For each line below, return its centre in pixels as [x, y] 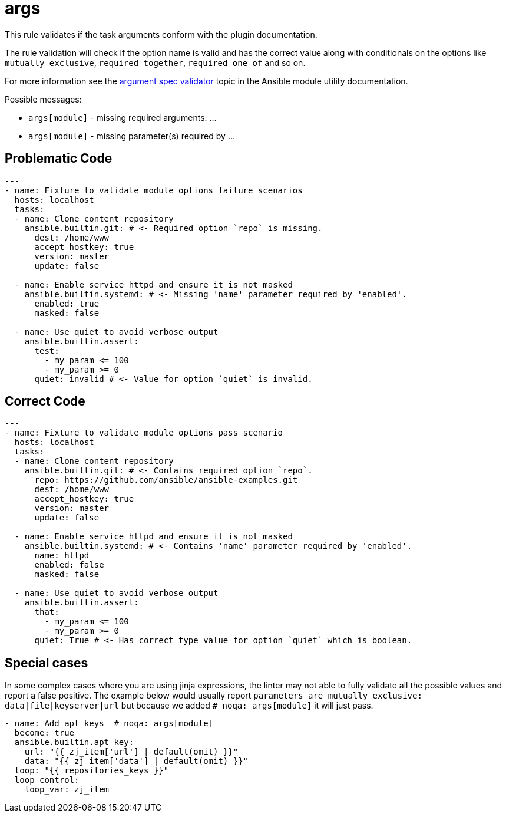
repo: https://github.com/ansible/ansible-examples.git [166, 480]
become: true [44, 733]
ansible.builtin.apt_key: [74, 742]
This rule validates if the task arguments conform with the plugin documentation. [161, 34]
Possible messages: [43, 99]
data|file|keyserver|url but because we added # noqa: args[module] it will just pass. [189, 706]
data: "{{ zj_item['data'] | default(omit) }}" [136, 761]
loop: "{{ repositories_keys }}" [92, 771]
